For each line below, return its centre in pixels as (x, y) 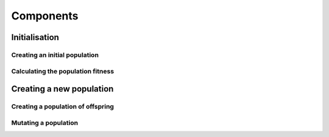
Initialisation (35, 37)
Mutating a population (45, 122)
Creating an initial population (55, 55)
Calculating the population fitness (63, 71)
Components (45, 16)
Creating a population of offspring (62, 107)
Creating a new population (62, 89)
